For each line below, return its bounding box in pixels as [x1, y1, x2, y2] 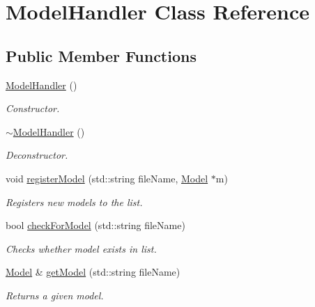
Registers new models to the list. [6, 194, 143, 209]
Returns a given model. [6, 288, 104, 302]
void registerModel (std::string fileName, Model [6, 171, 208, 185]
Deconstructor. [6, 148, 68, 162]
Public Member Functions [6, 45, 197, 66]
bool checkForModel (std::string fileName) [6, 218, 185, 233]
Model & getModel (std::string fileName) [6, 265, 180, 279]
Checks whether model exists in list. [6, 241, 157, 255]
